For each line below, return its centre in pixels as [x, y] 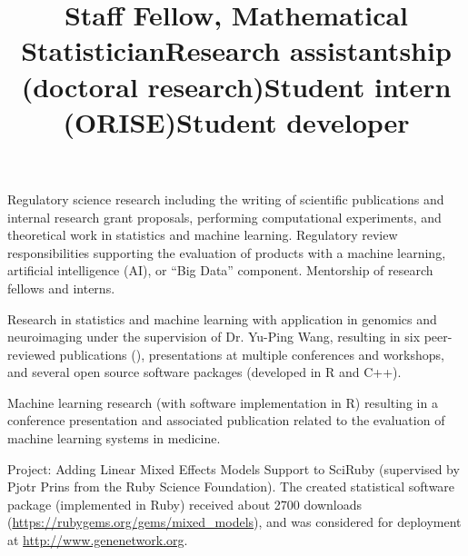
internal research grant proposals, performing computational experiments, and [224, 217]
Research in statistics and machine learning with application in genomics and [222, 318]
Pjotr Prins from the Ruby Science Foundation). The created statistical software [231, 486]
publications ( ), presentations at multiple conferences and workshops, [252, 354]
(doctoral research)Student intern [236, 86]
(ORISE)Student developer [236, 121]
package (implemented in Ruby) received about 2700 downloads [184, 504]
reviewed [31, 354]
